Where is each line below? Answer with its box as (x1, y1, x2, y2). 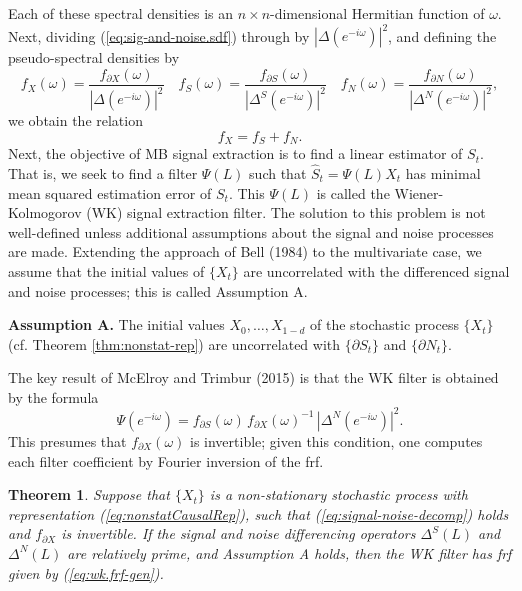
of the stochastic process (310, 314, 459, 335)
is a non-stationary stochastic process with (209, 484, 468, 505)
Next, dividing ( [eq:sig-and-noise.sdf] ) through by (8, 25, 310, 46)
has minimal (405, 162, 481, 183)
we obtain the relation (8, 110, 143, 131)
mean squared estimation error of (8, 182, 212, 203)
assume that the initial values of (8, 260, 205, 281)
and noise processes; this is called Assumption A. (8, 280, 308, 301)
